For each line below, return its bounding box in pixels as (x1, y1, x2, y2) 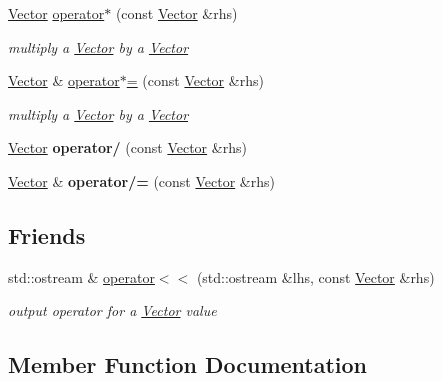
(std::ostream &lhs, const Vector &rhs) (196, 266, 435, 287)
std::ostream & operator (8, 266, 155, 287)
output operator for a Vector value (8, 300, 217, 321)
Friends (8, 219, 86, 250)
